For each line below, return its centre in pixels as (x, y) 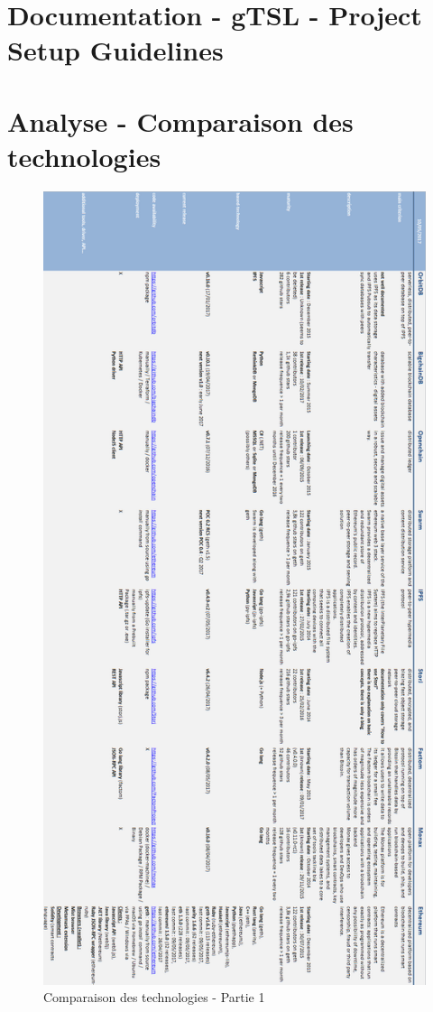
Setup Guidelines (115, 50)
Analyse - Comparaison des (180, 121)
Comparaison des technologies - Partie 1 (154, 997)
